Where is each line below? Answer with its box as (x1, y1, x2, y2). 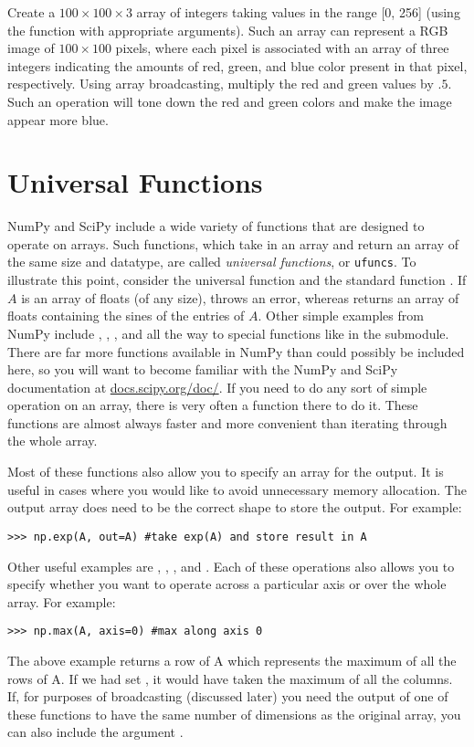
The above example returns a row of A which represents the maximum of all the (7, 650, 457, 669)
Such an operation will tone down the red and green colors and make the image (7, 91, 452, 110)
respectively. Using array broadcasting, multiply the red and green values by (7, 74, 434, 93)
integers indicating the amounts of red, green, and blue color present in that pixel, (7, 56, 468, 75)
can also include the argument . (7, 722, 184, 742)
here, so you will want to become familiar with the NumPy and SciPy (7, 360, 398, 379)
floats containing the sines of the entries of (7, 306, 245, 325)
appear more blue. (7, 110, 109, 129)
